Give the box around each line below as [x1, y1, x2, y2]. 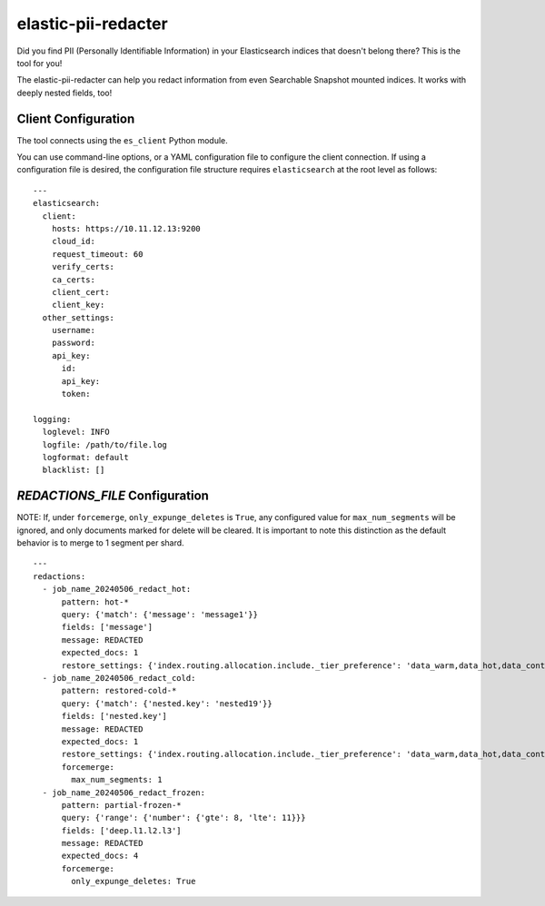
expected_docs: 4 [61, 851, 139, 862]
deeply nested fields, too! [16, 87, 113, 98]
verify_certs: [51, 261, 115, 272]
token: [61, 389, 91, 399]
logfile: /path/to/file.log [42, 439, 168, 449]
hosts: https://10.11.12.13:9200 [51, 223, 202, 233]
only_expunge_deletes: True [71, 876, 196, 887]
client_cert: [51, 287, 110, 297]
